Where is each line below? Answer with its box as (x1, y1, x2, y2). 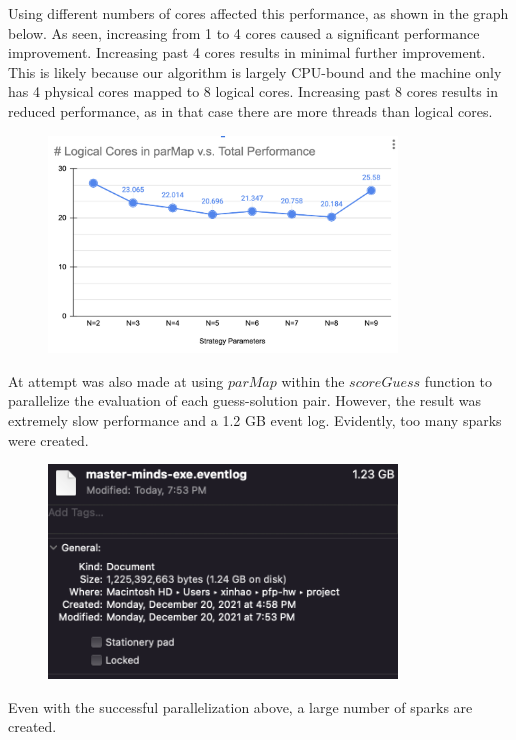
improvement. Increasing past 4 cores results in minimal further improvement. (8, 42, 486, 63)
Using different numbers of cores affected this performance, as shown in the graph (8, 3, 509, 23)
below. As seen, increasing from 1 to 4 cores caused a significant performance (8, 22, 480, 43)
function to (424, 370, 493, 391)
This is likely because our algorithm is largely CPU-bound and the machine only (8, 61, 502, 82)
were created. (8, 429, 89, 450)
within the (281, 370, 345, 391)
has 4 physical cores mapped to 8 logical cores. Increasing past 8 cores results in (8, 81, 499, 102)
